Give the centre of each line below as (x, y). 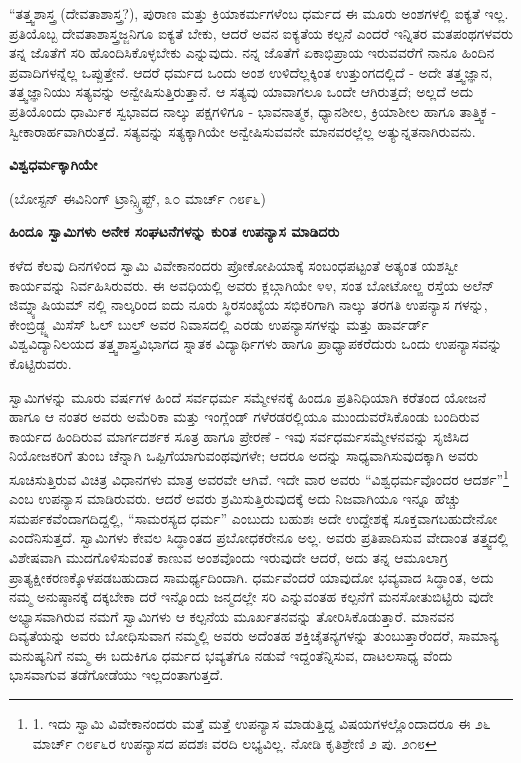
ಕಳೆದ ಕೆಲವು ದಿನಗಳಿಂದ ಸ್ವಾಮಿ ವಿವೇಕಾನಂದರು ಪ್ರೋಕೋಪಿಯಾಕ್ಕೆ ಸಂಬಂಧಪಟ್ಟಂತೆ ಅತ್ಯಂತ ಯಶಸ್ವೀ (234, 264)
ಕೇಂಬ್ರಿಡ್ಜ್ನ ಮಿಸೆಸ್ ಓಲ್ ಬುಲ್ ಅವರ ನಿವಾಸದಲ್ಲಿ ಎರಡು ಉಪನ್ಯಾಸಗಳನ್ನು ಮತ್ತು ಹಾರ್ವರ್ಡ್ (219, 323)
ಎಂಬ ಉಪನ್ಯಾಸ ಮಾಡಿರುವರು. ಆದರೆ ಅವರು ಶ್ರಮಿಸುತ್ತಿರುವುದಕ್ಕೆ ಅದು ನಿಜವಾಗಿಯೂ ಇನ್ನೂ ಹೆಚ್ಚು (235, 498)
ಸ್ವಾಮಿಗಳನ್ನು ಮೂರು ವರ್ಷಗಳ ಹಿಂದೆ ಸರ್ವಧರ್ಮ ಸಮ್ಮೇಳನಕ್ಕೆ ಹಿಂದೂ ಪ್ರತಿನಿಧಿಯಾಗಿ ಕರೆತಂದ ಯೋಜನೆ (248, 396)
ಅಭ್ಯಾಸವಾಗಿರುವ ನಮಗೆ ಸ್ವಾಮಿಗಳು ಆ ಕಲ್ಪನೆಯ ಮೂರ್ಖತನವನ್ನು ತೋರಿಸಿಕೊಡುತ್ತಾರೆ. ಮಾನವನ (232, 615)
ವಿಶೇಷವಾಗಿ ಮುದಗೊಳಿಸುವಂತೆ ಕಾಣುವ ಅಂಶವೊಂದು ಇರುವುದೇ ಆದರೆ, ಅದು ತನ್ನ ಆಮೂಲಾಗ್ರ (228, 556)
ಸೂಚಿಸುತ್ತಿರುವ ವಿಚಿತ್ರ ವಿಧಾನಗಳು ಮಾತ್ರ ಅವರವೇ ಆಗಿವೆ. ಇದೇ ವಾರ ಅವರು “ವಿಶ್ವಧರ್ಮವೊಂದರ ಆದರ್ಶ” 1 (259, 477)
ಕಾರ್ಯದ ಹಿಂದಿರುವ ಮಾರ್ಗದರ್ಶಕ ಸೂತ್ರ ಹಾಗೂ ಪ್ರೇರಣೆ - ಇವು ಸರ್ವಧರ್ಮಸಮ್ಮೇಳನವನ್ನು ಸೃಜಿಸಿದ (239, 435)
